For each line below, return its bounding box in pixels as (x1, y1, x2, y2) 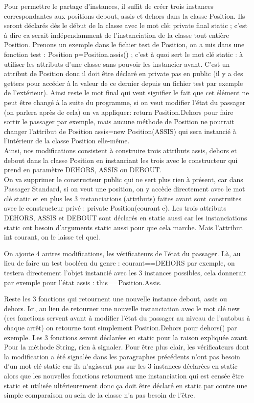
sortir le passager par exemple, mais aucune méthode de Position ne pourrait (4, 116, 234, 127)
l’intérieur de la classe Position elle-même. (4, 135, 130, 146)
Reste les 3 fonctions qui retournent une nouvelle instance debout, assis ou (4, 294, 227, 304)
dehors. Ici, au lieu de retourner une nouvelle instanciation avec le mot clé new (4, 303, 240, 313)
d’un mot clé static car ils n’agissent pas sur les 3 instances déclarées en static (4, 361, 238, 371)
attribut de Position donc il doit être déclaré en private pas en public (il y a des (4, 68, 243, 79)
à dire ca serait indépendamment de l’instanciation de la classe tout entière (4, 29, 229, 40)
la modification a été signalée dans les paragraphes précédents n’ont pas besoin (4, 351, 240, 361)
